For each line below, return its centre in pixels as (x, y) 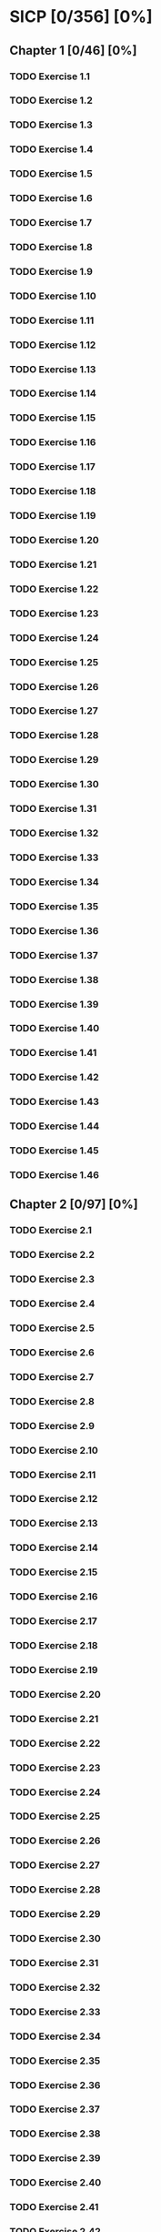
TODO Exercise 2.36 (55, 2085)
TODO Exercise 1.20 (55, 541)
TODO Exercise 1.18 (53, 492)
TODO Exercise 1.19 (53, 516)
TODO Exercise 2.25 (55, 1816)
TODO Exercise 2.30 (55, 1939)
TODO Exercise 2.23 (55, 1768)
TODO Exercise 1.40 (55, 1029)
